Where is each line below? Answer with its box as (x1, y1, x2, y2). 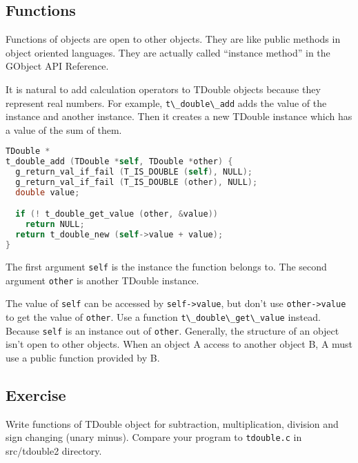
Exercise (6, 384, 66, 405)
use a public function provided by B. (6, 350, 160, 364)
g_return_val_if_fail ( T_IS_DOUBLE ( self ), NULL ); (15, 167, 252, 177)
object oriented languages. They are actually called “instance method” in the (6, 45, 330, 59)
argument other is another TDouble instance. (6, 273, 199, 287)
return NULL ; (25, 219, 85, 230)
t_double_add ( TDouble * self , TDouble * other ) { (6, 157, 233, 167)
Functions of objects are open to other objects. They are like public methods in (6, 32, 341, 46)
